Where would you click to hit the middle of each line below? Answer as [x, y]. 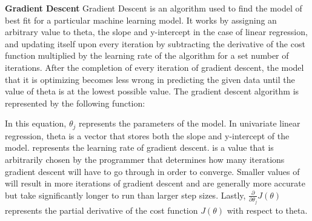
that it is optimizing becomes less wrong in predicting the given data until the [150, 79]
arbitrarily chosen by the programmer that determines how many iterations [145, 159]
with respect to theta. [267, 210]
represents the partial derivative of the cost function [101, 210]
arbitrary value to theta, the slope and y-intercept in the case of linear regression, [156, 32]
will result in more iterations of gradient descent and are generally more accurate [155, 183]
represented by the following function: [75, 103]
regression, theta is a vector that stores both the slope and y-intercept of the [147, 135]
